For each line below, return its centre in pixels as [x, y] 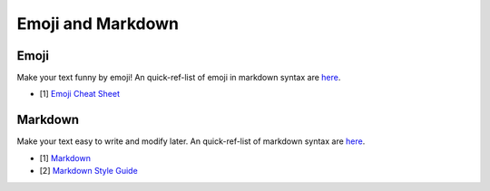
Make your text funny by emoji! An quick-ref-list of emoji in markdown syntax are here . [179, 78]
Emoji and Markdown [98, 24]
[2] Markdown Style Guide [88, 171]
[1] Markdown [65, 158]
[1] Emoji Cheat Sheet [79, 94]
